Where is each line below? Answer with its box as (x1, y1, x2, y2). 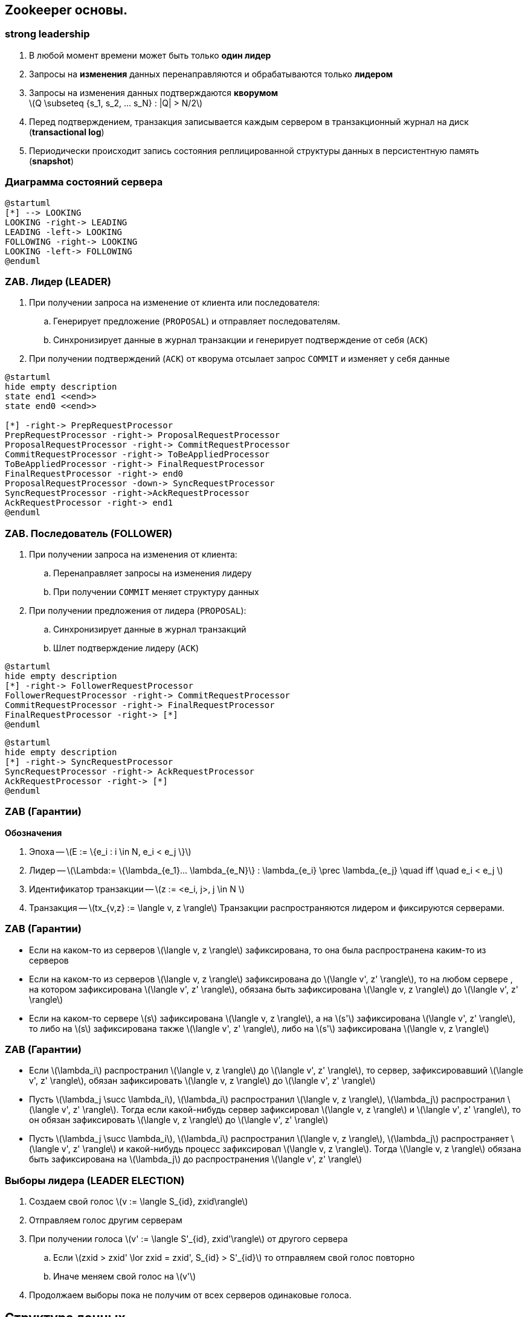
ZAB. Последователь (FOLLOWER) (5, 527, 173, 539)
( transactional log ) (29, 126, 105, 137)
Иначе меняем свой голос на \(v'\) (53, 1271, 196, 1282)
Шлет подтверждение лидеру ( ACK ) (53, 643, 199, 654)
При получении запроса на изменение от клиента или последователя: (29, 297, 320, 308)
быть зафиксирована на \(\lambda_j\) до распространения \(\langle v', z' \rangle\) (29, 1154, 362, 1165)
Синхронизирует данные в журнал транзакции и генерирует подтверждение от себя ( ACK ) (53, 335, 428, 346)
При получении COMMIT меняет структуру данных (53, 587, 259, 597)
